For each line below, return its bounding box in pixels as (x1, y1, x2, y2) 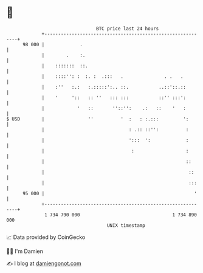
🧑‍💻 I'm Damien (6, 247, 44, 255)
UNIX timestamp (106, 222, 146, 229)
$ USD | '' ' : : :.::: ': (6, 116, 189, 122)
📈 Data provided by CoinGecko (6, 233, 86, 241)
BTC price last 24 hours (96, 26, 159, 32)
